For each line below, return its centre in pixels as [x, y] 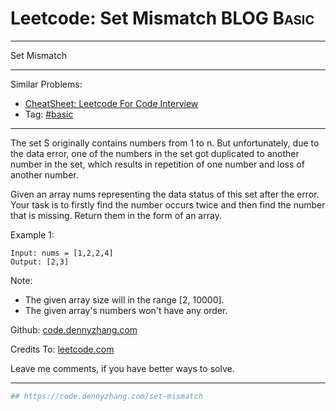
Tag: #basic [49, 114]
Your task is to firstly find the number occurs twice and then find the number [168, 204]
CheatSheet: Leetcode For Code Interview [111, 103]
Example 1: [32, 234]
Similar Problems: [46, 84]
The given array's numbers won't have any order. [126, 310]
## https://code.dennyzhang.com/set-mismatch [106, 396]
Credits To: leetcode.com [62, 349]
